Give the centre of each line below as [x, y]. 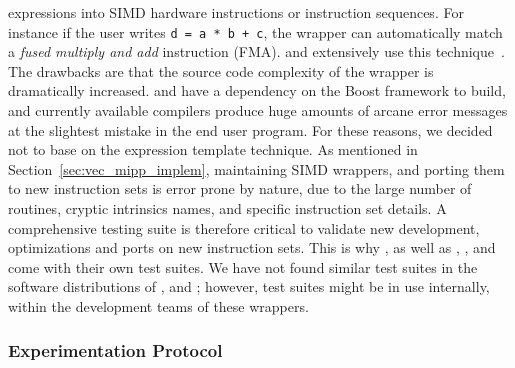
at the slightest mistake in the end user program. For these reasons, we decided [250, 129]
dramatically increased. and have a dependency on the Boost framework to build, [257, 90]
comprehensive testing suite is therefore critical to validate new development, [244, 227]
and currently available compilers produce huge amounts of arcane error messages [258, 110]
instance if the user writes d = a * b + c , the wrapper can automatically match [255, 31]
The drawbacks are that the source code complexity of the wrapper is [221, 70]
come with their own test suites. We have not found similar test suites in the [243, 266]
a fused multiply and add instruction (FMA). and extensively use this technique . [256, 51]
